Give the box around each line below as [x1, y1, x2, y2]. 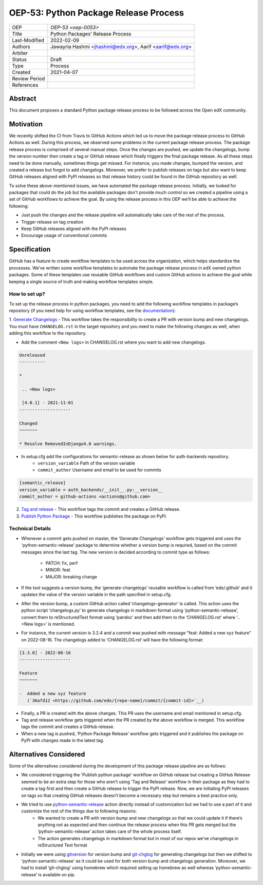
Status [12, 56, 27, 63]
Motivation [9, 120, 43, 128]
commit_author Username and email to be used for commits [38, 467, 162, 473]
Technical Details [9, 525, 51, 532]
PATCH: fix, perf [45, 560, 78, 566]
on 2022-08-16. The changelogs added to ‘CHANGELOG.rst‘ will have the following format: [21, 636, 204, 643]
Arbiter [12, 49, 28, 56]
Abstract [9, 94, 37, 102]
